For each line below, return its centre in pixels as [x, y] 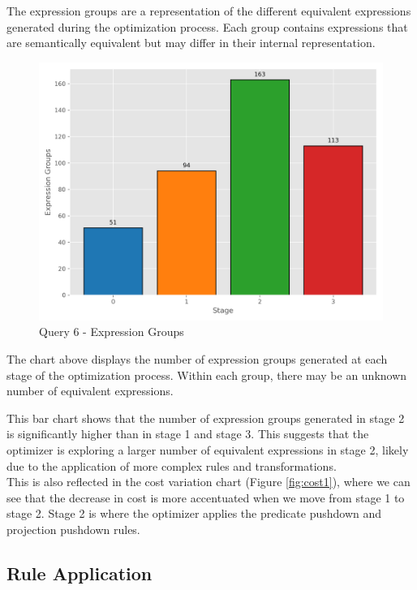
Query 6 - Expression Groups [112, 332]
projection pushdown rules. [73, 529]
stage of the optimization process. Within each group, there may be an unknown [207, 375]
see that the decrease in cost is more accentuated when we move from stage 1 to [206, 497]
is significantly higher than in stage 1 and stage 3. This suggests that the [188, 434]
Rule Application [80, 573]
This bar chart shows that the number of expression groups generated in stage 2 [206, 418]
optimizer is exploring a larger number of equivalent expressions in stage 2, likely [208, 449]
